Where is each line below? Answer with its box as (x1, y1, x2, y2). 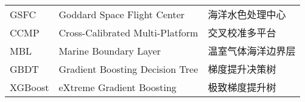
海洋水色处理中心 (208, 7, 286, 21)
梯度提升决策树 (208, 62, 276, 76)
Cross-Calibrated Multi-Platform (58, 25, 198, 39)
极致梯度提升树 (208, 80, 276, 94)
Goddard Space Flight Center (58, 7, 185, 21)
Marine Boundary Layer (58, 43, 161, 58)
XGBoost (10, 80, 49, 94)
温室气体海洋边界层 (208, 44, 296, 58)
